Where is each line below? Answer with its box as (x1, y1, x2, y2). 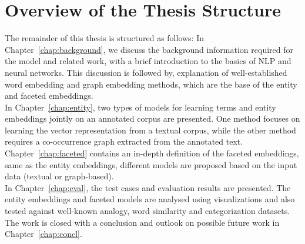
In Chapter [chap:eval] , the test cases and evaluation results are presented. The (5, 181, 291, 193)
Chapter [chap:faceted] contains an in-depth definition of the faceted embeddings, (5, 147, 299, 159)
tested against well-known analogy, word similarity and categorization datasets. (5, 205, 290, 217)
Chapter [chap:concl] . (5, 228, 82, 240)
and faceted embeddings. (5, 89, 93, 102)
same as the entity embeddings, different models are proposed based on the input (5, 158, 297, 171)
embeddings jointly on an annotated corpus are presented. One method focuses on (5, 112, 300, 125)
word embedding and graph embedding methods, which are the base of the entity (5, 78, 297, 90)
